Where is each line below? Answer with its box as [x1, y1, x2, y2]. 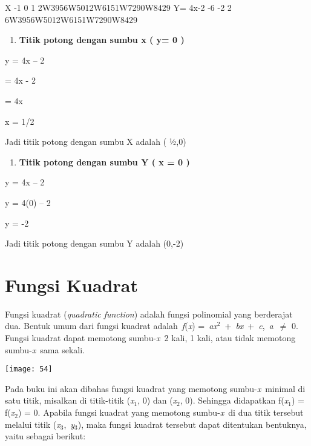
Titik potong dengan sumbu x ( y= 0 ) [19, 33, 185, 46]
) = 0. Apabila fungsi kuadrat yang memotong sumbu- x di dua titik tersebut [18, 406, 304, 419]
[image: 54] [5, 365, 53, 374]
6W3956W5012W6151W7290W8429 [5, 13, 137, 25]
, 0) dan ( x [137, 394, 177, 407]
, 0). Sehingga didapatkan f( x [180, 394, 289, 407]
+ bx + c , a [224, 319, 273, 332]
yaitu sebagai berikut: [5, 430, 86, 442]
